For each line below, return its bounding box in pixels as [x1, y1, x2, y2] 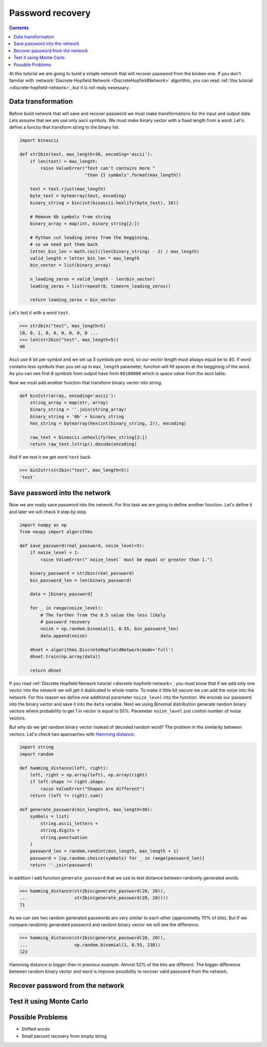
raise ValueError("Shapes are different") [40, 786, 145, 791]
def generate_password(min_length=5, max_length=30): [19, 807, 153, 812]
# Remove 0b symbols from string [30, 214, 111, 220]
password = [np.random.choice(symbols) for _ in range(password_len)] [30, 855, 205, 861]
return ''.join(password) [30, 862, 93, 868]
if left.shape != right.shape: [30, 779, 106, 785]
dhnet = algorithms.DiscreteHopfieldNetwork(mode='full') [30, 647, 174, 653]
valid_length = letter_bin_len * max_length [30, 255, 140, 261]
